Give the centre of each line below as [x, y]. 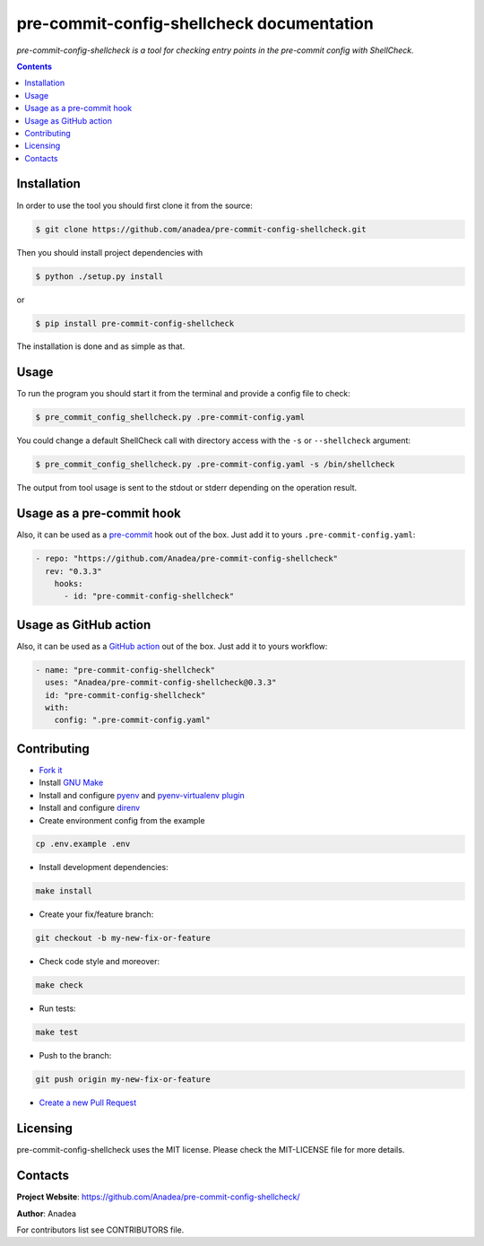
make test [57, 1033]
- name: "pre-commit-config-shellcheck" [125, 670]
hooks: [69, 584]
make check [59, 985]
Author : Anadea [46, 1213]
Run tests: [57, 1008]
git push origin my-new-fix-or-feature [123, 1080]
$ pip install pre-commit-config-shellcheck [135, 323]
